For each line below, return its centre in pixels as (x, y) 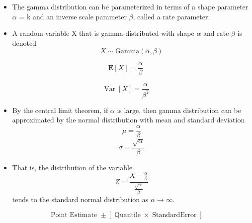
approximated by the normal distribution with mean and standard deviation (128, 120)
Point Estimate (74, 215)
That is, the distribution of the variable (72, 167)
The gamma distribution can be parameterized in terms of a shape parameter (130, 6)
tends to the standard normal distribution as (80, 199)
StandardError (174, 215)
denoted (24, 43)
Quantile (127, 215)
